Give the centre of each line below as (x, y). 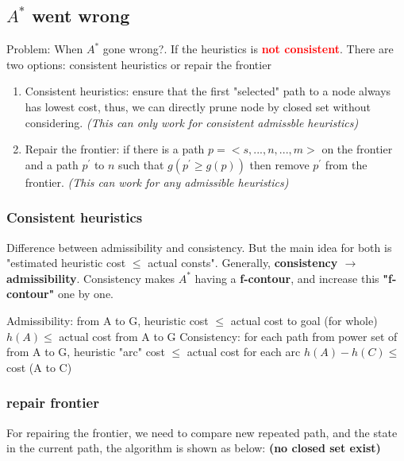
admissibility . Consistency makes (90, 278)
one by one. (85, 294)
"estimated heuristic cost (66, 263)
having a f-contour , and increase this (287, 278)
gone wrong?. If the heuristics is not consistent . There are (248, 49)
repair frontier (53, 403)
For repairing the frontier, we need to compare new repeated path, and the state (202, 432)
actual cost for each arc (244, 352)
